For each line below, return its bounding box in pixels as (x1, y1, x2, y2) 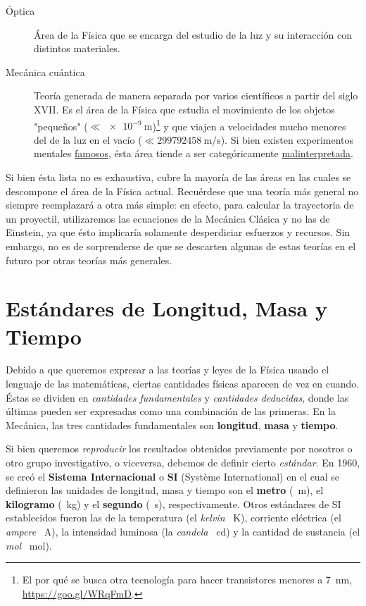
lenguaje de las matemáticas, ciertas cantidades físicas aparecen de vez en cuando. (6, 376, 360, 391)
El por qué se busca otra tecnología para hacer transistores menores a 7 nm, (22, 572, 353, 587)
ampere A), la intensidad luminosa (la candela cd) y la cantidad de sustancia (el (6, 524, 360, 538)
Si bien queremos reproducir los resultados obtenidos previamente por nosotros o (6, 441, 353, 456)
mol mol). (6, 538, 52, 552)
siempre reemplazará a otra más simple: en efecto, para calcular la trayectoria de (6, 197, 354, 212)
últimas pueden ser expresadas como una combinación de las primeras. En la (6, 404, 336, 419)
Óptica (6, 4, 35, 18)
